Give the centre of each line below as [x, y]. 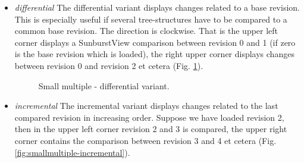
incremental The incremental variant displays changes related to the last [146, 106]
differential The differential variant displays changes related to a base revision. [157, 7]
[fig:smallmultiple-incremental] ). [72, 152]
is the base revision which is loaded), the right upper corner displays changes [154, 54]
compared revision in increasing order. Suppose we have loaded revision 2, [149, 117]
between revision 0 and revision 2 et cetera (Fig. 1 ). [109, 65]
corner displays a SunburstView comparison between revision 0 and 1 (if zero [155, 42]
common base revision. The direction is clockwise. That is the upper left [146, 31]
